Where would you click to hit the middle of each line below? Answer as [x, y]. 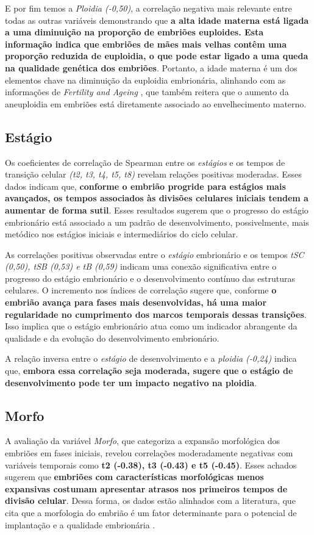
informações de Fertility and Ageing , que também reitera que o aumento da [147, 92]
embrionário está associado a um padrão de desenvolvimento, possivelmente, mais [157, 222]
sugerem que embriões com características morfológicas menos [134, 477]
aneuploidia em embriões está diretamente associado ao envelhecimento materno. [156, 103]
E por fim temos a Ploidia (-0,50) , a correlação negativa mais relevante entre [148, 8]
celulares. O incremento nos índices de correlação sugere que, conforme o [141, 290]
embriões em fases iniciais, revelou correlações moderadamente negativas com [149, 453]
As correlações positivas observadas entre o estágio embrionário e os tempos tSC [155, 254]
